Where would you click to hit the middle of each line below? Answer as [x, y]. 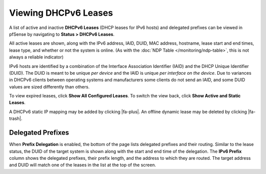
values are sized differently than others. [49, 87]
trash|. [16, 118]
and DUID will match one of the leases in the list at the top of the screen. [83, 165]
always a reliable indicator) [36, 57]
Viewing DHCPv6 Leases [61, 13]
